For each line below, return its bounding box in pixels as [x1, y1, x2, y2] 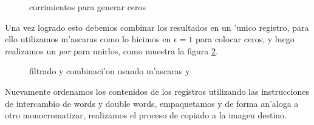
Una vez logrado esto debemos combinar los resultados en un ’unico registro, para [5, 21, 309, 33]
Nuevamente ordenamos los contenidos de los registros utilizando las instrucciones [5, 85, 309, 97]
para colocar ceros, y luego [195, 33, 295, 45]
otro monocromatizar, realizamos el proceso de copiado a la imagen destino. [5, 109, 287, 121]
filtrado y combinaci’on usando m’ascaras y [29, 65, 190, 77]
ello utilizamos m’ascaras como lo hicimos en [5, 33, 171, 45]
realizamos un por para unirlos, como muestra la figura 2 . [5, 44, 218, 57]
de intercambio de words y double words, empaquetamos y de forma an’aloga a [5, 97, 299, 109]
